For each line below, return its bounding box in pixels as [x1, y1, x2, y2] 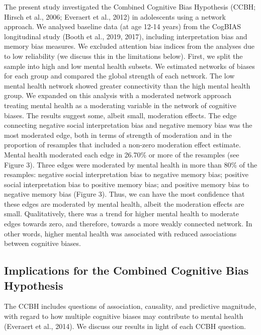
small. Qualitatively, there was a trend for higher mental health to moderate [4, 208, 239, 219]
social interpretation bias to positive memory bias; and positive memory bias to [4, 179, 249, 189]
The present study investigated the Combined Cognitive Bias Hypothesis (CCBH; [4, 2, 256, 12]
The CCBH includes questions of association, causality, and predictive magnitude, [4, 301, 256, 311]
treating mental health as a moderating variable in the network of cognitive [4, 100, 236, 110]
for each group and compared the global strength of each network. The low [4, 70, 235, 81]
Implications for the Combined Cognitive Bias [4, 263, 249, 278]
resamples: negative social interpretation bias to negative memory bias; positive [4, 169, 248, 180]
